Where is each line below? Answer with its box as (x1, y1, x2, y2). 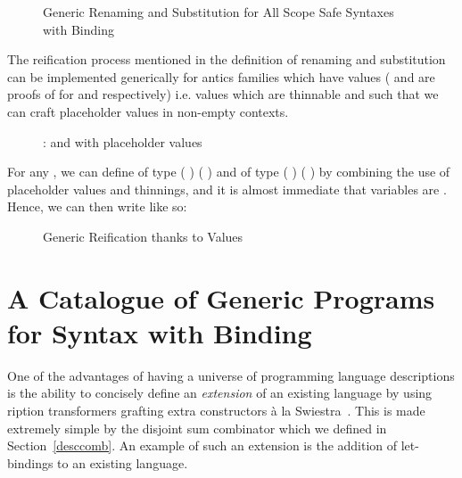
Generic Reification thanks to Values (43, 227, 243, 245)
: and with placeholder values (43, 132, 202, 151)
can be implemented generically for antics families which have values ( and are (7, 67, 435, 86)
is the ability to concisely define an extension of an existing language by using (7, 383, 433, 402)
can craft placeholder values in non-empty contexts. (7, 102, 289, 120)
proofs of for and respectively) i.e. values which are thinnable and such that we (7, 85, 439, 103)
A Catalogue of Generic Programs (7, 279, 435, 316)
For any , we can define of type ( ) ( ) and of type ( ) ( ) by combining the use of (7, 162, 450, 181)
